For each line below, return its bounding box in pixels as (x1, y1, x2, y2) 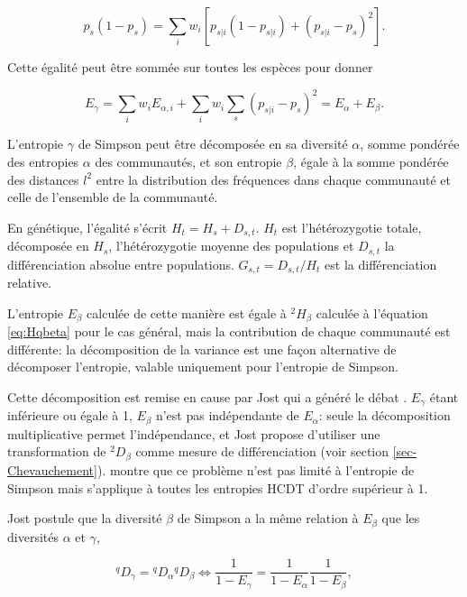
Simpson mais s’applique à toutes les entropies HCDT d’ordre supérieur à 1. (7, 478, 428, 497)
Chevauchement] (7, 460, 97, 479)
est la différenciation (325, 254, 437, 273)
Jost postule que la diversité (7, 509, 162, 528)
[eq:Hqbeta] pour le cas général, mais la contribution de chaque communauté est (7, 322, 451, 341)
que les (381, 509, 420, 528)
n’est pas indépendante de (155, 406, 299, 425)
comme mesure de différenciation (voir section (135, 442, 389, 461)
